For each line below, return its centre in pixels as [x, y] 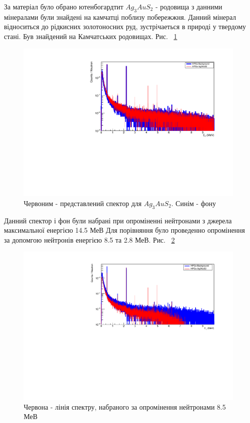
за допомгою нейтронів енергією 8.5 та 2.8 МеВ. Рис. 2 [89, 239]
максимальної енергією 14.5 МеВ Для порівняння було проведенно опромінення [125, 230]
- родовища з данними [189, 6]
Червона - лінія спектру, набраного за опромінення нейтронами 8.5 [125, 406]
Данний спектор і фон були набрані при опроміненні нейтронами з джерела [118, 220]
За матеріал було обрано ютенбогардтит [64, 6]
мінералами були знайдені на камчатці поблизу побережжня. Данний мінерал [120, 17]
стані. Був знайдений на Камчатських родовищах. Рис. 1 [91, 36]
